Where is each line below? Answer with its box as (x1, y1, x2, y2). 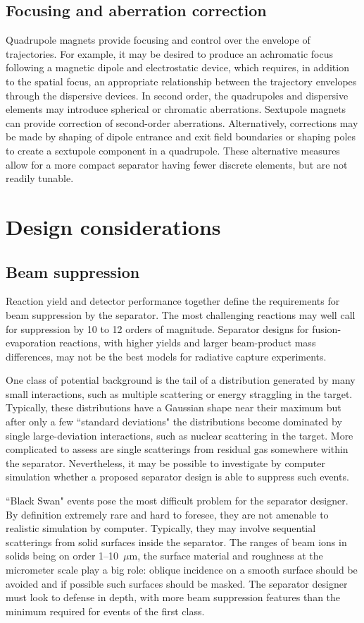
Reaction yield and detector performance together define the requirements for (6, 294, 340, 308)
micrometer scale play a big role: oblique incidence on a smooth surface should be (6, 562, 358, 576)
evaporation (6, 335, 56, 350)
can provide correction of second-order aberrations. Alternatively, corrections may (6, 115, 358, 130)
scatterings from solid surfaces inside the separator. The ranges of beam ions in (6, 534, 347, 549)
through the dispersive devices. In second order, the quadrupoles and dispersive (6, 87, 349, 102)
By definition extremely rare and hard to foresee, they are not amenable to (6, 507, 329, 521)
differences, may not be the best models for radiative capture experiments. (6, 349, 327, 363)
